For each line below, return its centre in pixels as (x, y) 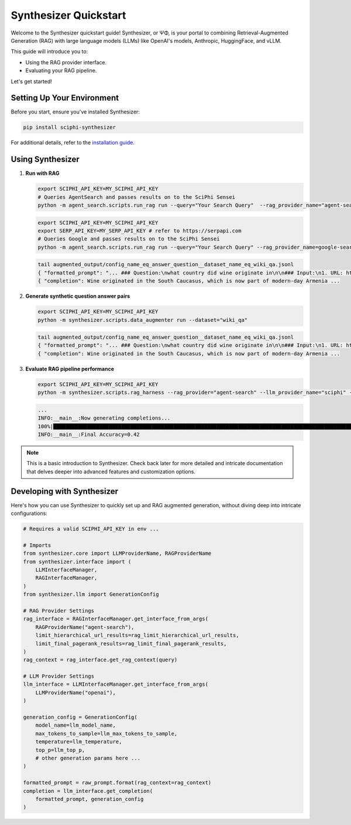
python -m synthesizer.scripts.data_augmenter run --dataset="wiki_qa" (143, 320)
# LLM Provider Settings (59, 676)
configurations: (29, 513)
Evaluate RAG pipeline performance (70, 369)
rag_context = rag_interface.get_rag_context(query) (100, 660)
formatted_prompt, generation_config (90, 799)
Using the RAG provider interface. (66, 62)
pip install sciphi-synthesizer (70, 128)
